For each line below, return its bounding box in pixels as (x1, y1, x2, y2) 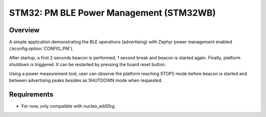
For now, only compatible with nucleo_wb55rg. (21, 103, 116, 109)
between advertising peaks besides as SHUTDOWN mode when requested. (9, 77, 163, 83)
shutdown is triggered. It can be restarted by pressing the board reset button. (9, 62, 166, 68)
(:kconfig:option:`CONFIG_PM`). (9, 46, 74, 51)
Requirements (9, 90, 54, 98)
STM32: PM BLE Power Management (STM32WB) (9, 7, 216, 18)
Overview (9, 26, 40, 34)
